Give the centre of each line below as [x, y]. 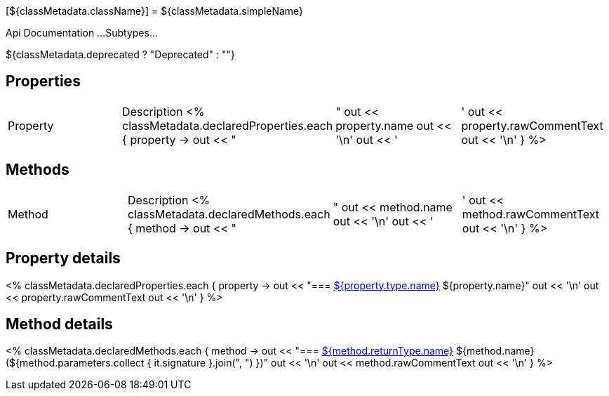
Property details [63, 258]
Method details [59, 324]
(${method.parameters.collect [75, 363]
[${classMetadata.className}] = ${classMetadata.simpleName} [155, 11]
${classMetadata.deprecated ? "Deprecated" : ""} [121, 54]
